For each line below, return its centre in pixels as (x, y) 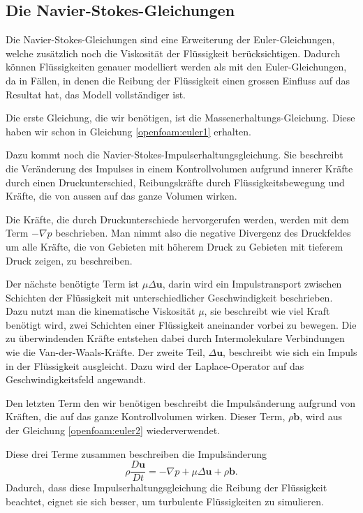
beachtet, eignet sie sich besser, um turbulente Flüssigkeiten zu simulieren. (165, 501)
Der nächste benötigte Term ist (72, 284)
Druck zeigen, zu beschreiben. (69, 260)
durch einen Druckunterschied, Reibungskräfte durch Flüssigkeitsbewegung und (175, 182)
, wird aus (321, 416)
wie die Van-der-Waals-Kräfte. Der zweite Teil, (105, 352)
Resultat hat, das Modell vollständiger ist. (96, 94)
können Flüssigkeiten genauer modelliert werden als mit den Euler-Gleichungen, (176, 67)
